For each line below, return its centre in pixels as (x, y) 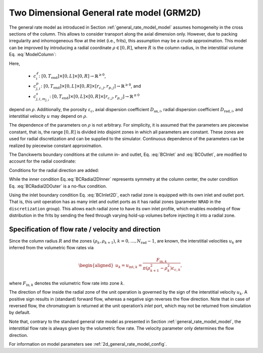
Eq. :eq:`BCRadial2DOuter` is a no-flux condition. (58, 186)
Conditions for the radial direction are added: (54, 170)
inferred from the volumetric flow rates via (51, 248)
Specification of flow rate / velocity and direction (85, 229)
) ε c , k (175, 269)
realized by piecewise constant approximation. (56, 146)
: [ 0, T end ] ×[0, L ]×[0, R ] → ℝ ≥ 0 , (72, 76)
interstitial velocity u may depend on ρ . (48, 116)
